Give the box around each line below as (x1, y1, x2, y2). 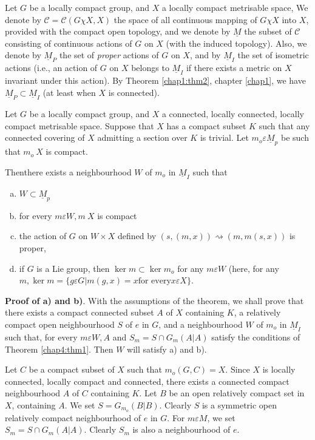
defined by (118, 229, 157, 242)
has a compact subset (166, 119, 246, 132)
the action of (19, 229, 67, 242)
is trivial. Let (200, 131, 249, 144)
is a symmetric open (202, 398, 277, 411)
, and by (189, 49, 221, 61)
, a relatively (234, 306, 281, 319)
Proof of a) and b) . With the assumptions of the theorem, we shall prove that (5, 294, 304, 306)
